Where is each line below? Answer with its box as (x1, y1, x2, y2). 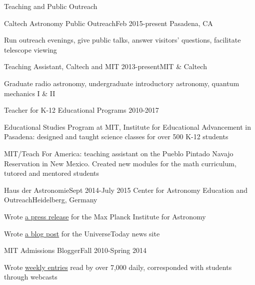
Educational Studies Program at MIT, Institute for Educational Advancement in (4, 121, 251, 132)
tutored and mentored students (4, 168, 99, 178)
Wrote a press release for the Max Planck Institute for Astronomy (4, 211, 206, 221)
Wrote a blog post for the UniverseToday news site (4, 228, 160, 238)
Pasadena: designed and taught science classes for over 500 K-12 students (4, 131, 228, 142)
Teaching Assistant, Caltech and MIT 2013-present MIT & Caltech (4, 61, 207, 72)
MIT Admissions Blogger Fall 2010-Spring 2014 (4, 245, 146, 255)
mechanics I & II (4, 88, 55, 98)
